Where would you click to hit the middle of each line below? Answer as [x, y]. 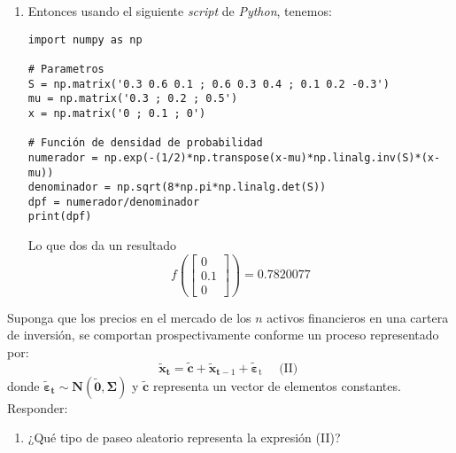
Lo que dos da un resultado [102, 245]
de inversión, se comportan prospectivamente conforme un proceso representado [223, 335]
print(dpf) [60, 217]
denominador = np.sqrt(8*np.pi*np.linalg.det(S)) [177, 187]
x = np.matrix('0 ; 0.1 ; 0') [117, 113]
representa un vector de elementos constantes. [277, 385]
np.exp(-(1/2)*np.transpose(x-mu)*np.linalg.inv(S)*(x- [272, 157]
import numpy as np [85, 39]
